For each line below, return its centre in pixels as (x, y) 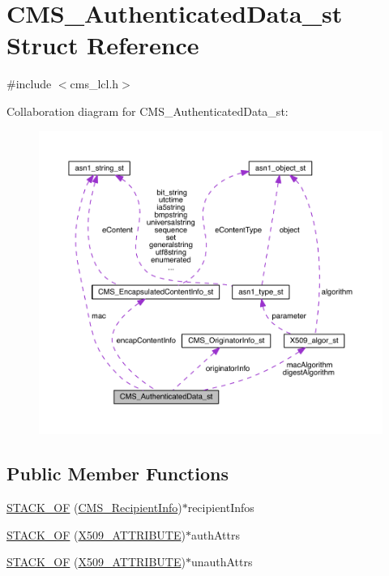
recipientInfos (221, 507)
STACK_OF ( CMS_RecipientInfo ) (94, 507)
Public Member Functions (118, 474)
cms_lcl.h (94, 84)
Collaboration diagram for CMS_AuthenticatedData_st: (147, 111)
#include (29, 84)
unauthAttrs (222, 562)
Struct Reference (103, 45)
